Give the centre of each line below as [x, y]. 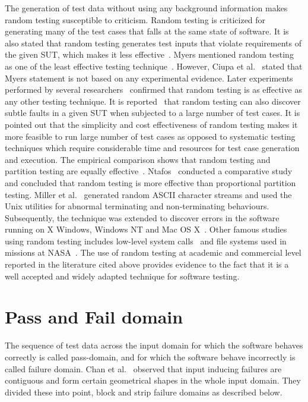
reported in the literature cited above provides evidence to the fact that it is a [147, 264]
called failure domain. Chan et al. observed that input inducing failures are [143, 368]
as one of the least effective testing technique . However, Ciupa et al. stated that [154, 66]
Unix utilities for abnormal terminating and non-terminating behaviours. [137, 206]
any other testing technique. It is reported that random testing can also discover [153, 101]
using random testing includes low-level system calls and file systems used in [146, 241]
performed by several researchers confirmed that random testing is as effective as [153, 89]
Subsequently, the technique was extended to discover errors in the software [142, 217]
